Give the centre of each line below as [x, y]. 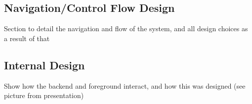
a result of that [27, 38]
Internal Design [44, 65]
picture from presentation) [44, 95]
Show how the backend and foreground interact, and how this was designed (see [125, 85]
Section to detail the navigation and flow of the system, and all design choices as [126, 28]
